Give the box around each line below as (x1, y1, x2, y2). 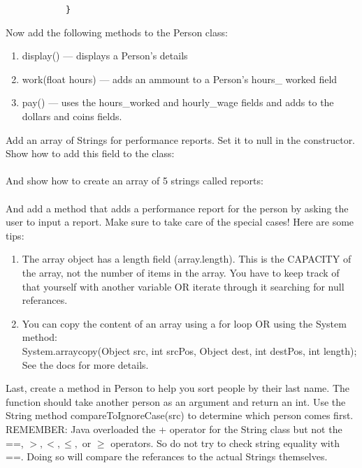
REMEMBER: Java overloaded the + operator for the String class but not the (6, 421, 342, 436)
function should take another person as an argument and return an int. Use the (6, 394, 346, 409)
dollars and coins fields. (22, 109, 122, 124)
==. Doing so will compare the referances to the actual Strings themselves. (6, 449, 328, 464)
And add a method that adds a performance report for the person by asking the (6, 200, 349, 215)
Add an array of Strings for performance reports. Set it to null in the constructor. (6, 132, 356, 147)
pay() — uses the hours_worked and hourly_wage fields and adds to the (22, 95, 334, 110)
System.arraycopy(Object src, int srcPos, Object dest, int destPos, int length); (22, 343, 357, 358)
